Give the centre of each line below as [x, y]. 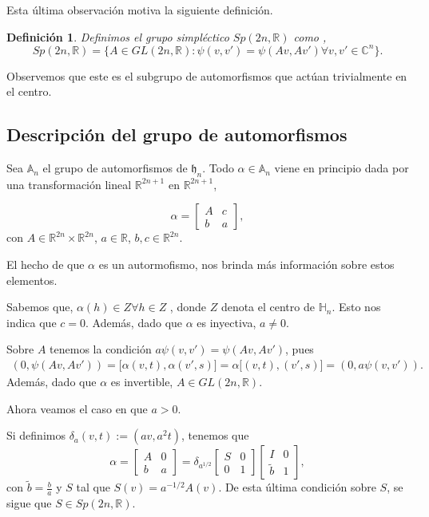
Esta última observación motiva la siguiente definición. [140, 10]
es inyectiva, [226, 322]
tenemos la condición [101, 349]
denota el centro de [268, 307]
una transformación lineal [69, 184]
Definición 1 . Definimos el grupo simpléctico [118, 36]
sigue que [29, 503]
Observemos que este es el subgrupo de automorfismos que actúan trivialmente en [207, 75]
